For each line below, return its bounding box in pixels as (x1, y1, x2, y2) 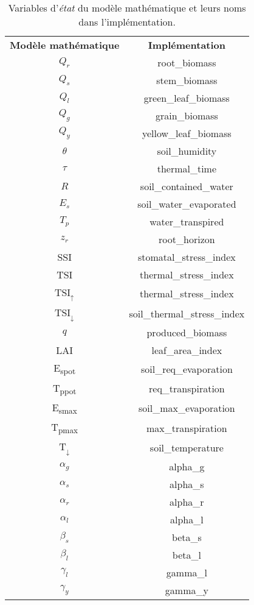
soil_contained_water (140, 179, 233, 193)
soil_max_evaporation (138, 401, 235, 416)
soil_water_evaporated (137, 197, 236, 211)
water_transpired (149, 214, 224, 228)
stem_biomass (156, 73, 218, 87)
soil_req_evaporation (140, 361, 233, 376)
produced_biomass (146, 325, 227, 340)
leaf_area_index (151, 343, 222, 358)
